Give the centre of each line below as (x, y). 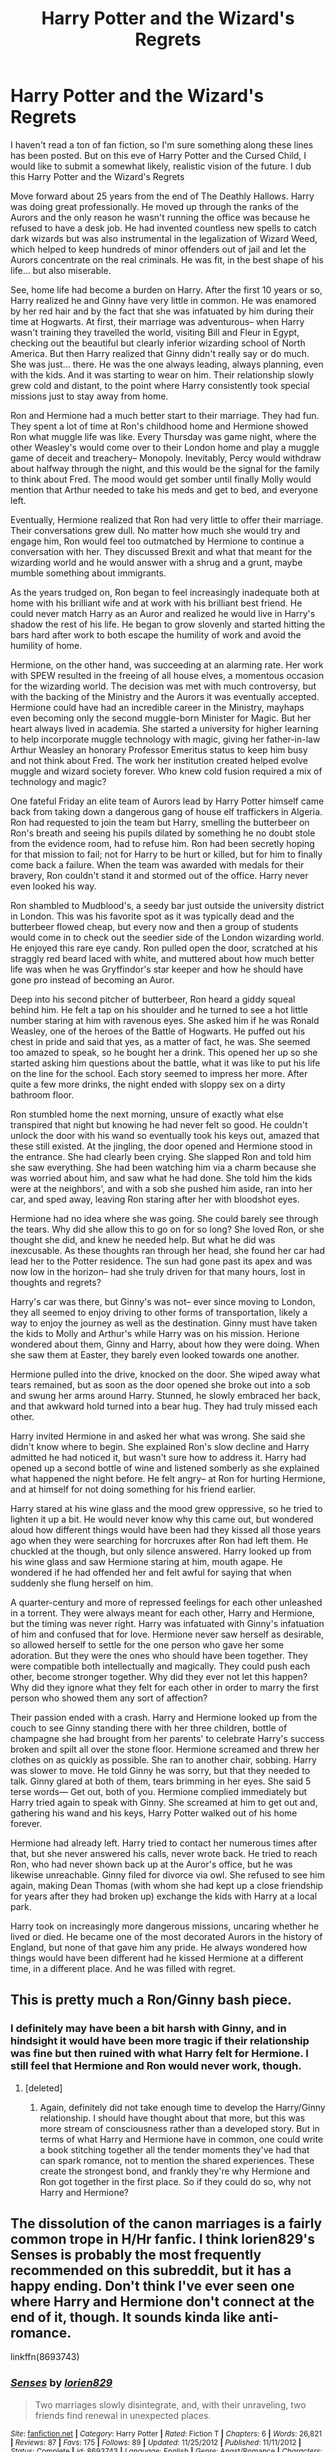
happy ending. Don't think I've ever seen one (152, 2286)
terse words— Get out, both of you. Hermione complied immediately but (159, 1791)
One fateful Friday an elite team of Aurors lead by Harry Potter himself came (167, 801)
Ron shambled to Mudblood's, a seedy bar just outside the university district (167, 905)
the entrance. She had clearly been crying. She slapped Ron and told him (161, 1156)
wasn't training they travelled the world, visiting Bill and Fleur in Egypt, (155, 332)
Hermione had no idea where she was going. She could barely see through (164, 1218)
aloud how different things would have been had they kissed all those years (166, 1529)
